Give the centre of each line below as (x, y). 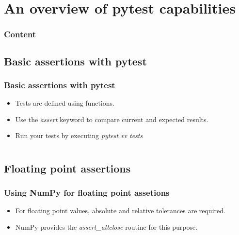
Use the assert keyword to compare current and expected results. (112, 119)
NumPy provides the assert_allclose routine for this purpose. (106, 227)
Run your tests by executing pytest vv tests (79, 135)
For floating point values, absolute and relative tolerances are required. (120, 210)
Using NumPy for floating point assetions (87, 192)
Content (20, 34)
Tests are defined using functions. (65, 103)
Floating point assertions (67, 168)
